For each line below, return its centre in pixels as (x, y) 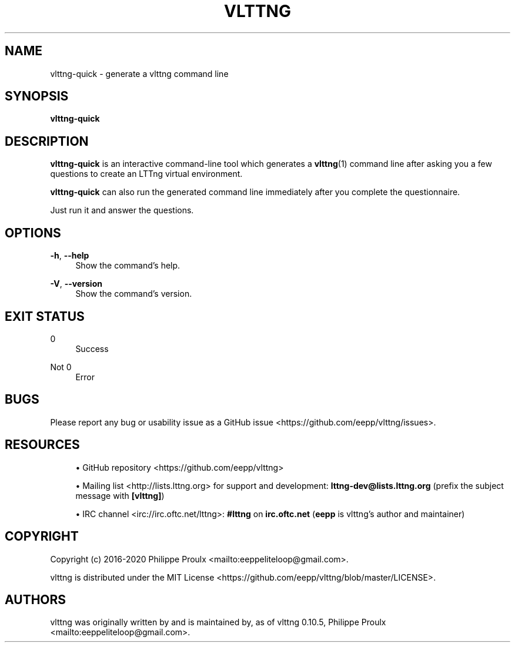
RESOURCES (42, 445)
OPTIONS (33, 233)
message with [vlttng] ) (120, 495)
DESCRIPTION (47, 141)
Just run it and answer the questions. (122, 210)
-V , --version (76, 284)
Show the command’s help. (128, 266)
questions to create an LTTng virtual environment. (146, 174)
